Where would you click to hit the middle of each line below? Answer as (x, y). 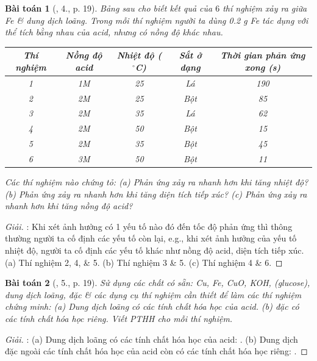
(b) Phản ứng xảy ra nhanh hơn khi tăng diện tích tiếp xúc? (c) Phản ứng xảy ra (156, 194)
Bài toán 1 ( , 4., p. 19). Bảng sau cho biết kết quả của (109, 8)
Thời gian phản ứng (263, 55)
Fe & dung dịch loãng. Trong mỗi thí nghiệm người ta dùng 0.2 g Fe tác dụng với (157, 20)
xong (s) (263, 67)
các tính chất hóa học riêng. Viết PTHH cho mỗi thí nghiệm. (119, 318)
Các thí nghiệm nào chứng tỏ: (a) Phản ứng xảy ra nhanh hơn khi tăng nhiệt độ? (157, 182)
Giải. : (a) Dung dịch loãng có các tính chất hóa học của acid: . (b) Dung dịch (151, 339)
